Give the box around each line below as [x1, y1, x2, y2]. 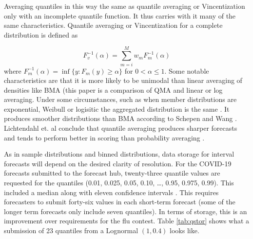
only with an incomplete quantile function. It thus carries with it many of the [4, 10, 236, 20]
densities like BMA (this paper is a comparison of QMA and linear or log [4, 84, 223, 95]
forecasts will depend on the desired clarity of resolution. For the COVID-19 [4, 158, 232, 168]
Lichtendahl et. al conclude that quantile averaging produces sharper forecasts [4, 123, 237, 133]
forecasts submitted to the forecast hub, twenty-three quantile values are [4, 168, 220, 178]
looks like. [170, 225, 199, 235]
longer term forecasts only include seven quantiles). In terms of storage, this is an [4, 206, 247, 216]
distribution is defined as [4, 29, 78, 40]
